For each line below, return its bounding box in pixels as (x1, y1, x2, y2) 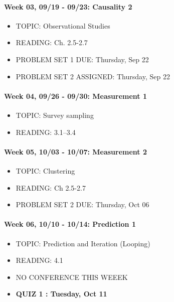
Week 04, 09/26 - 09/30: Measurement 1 (4, 90, 147, 101)
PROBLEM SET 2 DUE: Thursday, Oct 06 (16, 199, 149, 210)
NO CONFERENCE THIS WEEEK (16, 271, 128, 282)
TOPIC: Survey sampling (16, 109, 94, 120)
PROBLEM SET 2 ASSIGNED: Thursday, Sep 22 (16, 71, 170, 81)
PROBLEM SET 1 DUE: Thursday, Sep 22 (16, 54, 149, 64)
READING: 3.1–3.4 (16, 126, 76, 137)
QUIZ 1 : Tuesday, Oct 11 (16, 288, 107, 299)
